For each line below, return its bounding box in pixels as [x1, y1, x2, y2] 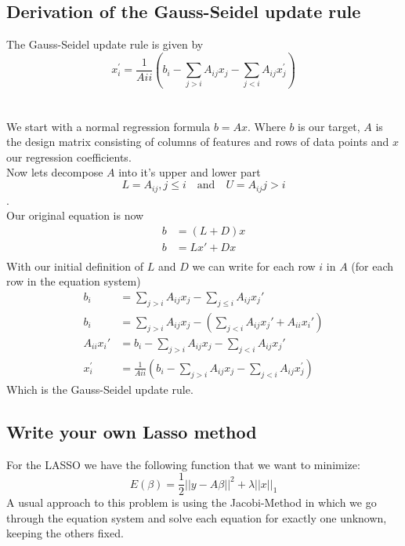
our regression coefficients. [6, 148, 132, 165]
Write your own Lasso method [6, 419, 257, 443]
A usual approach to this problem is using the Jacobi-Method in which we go [6, 494, 377, 511]
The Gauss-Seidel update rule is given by [6, 36, 204, 53]
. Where [248, 118, 286, 134]
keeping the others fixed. [6, 525, 124, 541]
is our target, [298, 118, 360, 134]
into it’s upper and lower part [118, 164, 261, 180]
